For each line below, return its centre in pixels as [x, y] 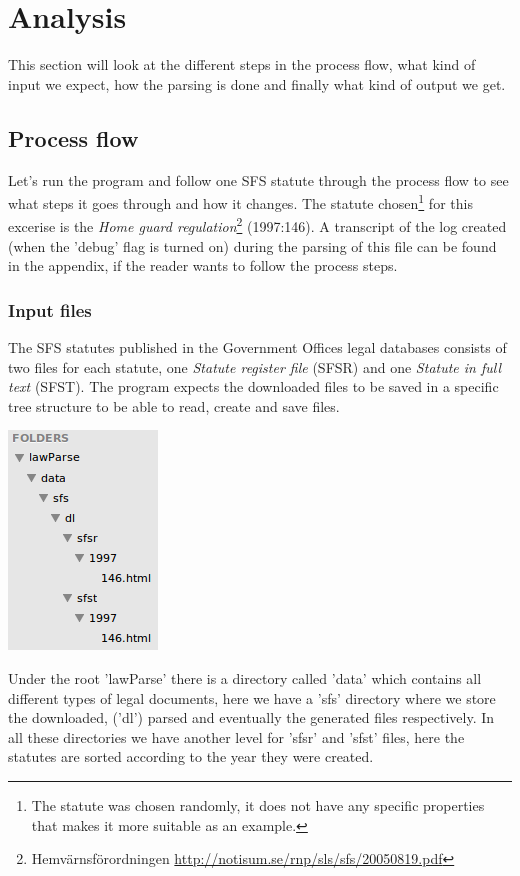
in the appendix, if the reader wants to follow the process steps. [203, 265]
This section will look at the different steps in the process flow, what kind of [242, 64]
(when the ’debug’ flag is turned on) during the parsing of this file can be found [252, 245]
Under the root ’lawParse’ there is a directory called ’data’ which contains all [245, 677]
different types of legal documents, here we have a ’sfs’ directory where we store [252, 697]
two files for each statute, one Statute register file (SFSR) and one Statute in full [255, 366]
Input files [50, 309]
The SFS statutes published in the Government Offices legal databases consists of [257, 347]
